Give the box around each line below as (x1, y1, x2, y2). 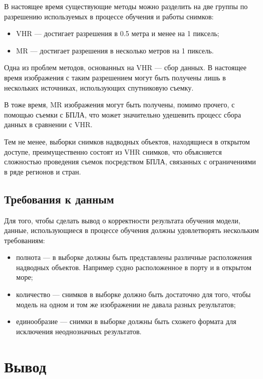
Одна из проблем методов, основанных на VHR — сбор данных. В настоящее (4, 62, 247, 73)
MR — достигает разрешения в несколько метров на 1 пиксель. (16, 45, 214, 55)
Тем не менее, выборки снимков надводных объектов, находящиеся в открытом (4, 136, 250, 147)
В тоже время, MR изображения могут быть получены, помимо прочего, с (4, 99, 235, 110)
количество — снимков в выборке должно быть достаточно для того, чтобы (16, 289, 251, 300)
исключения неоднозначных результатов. (16, 326, 142, 336)
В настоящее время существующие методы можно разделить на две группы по (4, 1, 248, 11)
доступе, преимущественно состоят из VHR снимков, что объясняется (4, 146, 222, 157)
